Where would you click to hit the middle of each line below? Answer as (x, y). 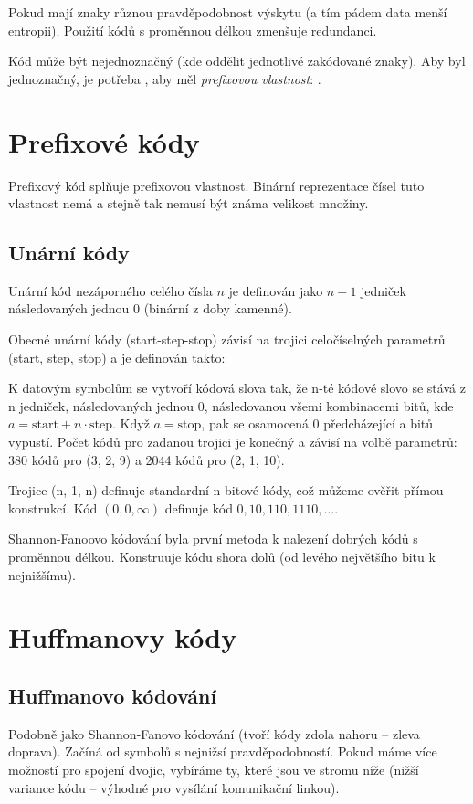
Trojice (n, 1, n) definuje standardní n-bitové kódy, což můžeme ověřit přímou (226, 490)
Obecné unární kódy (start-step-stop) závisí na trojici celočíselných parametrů (227, 339)
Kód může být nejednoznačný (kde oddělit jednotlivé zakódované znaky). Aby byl (237, 61)
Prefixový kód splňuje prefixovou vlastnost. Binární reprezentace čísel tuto (216, 185)
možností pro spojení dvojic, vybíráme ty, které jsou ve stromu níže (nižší (214, 769)
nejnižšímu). (42, 574)
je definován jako (276, 290)
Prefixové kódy (104, 141)
